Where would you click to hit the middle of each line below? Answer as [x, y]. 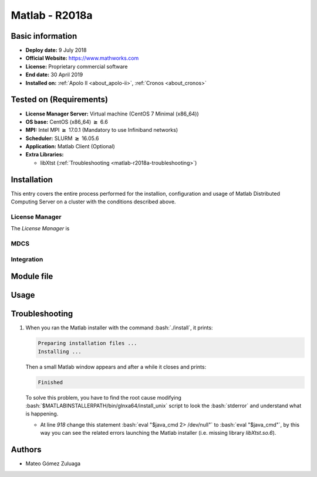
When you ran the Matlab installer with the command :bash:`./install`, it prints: [119, 328]
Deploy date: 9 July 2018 [56, 50]
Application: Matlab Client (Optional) [70, 146]
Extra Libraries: [45, 155]
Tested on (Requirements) [60, 100]
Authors [26, 450]
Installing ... [60, 351]
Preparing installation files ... [87, 343]
